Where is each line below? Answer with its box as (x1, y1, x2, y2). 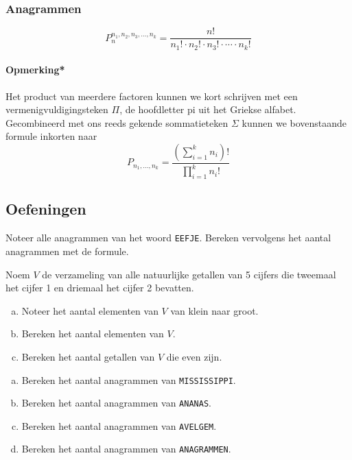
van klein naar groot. (170, 303, 259, 317)
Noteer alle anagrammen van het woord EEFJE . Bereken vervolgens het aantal (5, 230, 331, 245)
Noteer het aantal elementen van (21, 303, 159, 317)
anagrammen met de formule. (5, 243, 129, 258)
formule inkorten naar (5, 129, 97, 143)
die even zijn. (166, 349, 222, 363)
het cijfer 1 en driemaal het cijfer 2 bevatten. (5, 280, 194, 295)
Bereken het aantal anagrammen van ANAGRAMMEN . (21, 441, 231, 456)
